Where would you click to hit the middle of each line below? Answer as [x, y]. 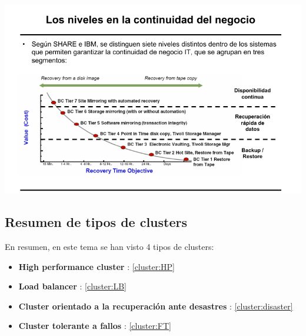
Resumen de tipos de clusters [96, 222]
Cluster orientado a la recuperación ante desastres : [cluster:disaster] [156, 306]
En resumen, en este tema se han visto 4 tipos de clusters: [109, 246]
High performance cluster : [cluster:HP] [97, 266]
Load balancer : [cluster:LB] [72, 286]
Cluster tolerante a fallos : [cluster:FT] [95, 326]
